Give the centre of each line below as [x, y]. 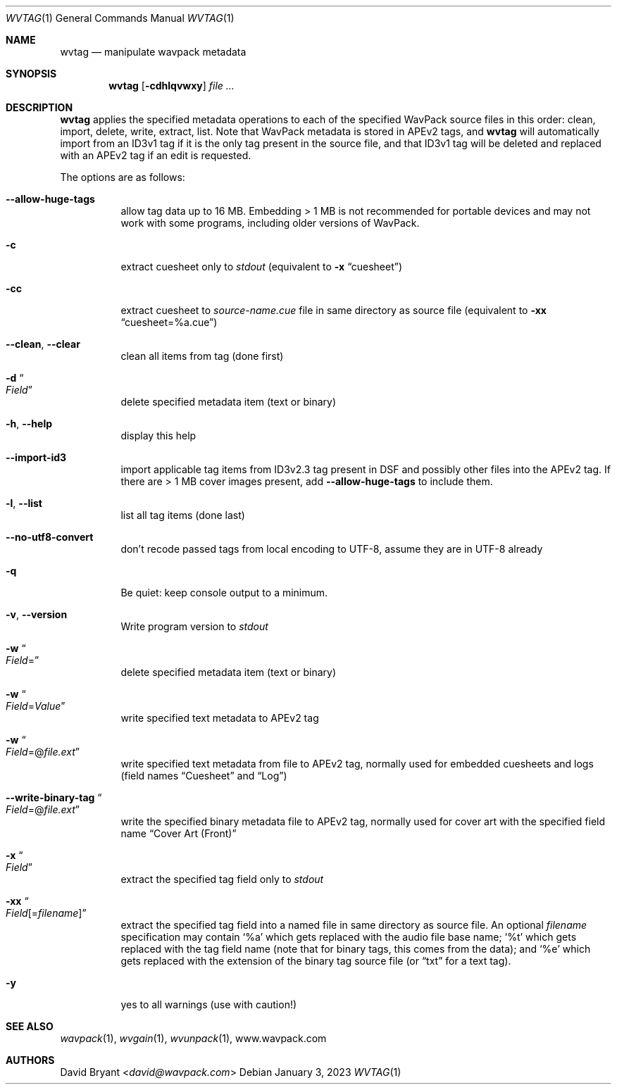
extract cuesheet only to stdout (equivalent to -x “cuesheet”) [262, 267]
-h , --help [29, 424]
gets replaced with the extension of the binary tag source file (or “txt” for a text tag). [316, 961]
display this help [158, 436]
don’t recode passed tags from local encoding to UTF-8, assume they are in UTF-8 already [332, 549]
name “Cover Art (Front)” [179, 833]
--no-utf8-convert [50, 537]
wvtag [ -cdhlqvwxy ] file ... [172, 86]
